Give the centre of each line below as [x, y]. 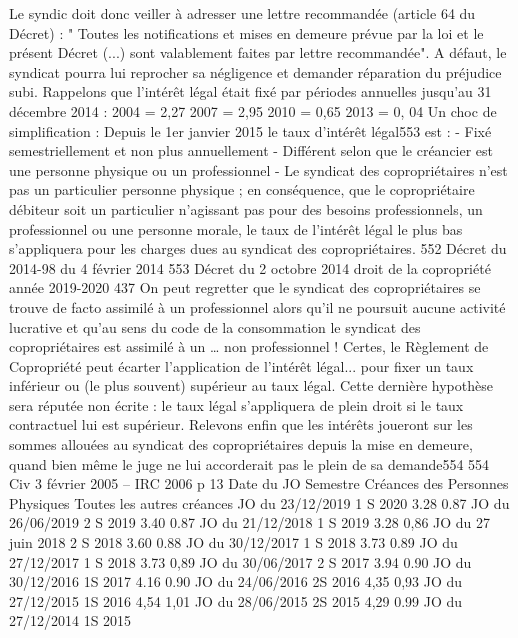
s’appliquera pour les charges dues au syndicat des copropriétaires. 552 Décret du [258, 248]
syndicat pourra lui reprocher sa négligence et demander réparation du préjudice [255, 71]
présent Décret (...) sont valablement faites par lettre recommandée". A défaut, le [258, 52]
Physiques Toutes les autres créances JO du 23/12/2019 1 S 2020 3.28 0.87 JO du [259, 502]
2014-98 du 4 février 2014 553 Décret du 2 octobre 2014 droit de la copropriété [250, 267]
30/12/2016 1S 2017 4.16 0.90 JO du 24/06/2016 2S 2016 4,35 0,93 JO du [236, 581]
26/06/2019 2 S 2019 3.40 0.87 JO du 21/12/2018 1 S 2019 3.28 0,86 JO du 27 [250, 522]
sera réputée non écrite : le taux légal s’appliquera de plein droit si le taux [236, 404]
